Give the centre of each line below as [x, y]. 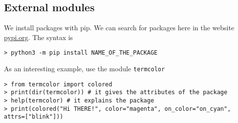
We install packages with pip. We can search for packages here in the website [119, 28]
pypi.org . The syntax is [39, 37]
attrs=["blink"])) [34, 117]
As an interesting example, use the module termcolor [84, 69]
